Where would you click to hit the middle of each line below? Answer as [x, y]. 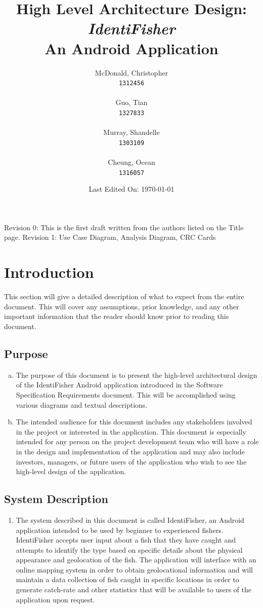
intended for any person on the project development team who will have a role [137, 441]
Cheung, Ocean [131, 162]
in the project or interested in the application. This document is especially [131, 431]
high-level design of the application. [71, 471]
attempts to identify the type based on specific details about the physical [129, 549]
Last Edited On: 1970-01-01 [131, 189]
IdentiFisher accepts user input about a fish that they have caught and [126, 540]
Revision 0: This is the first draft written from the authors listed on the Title [124, 227]
